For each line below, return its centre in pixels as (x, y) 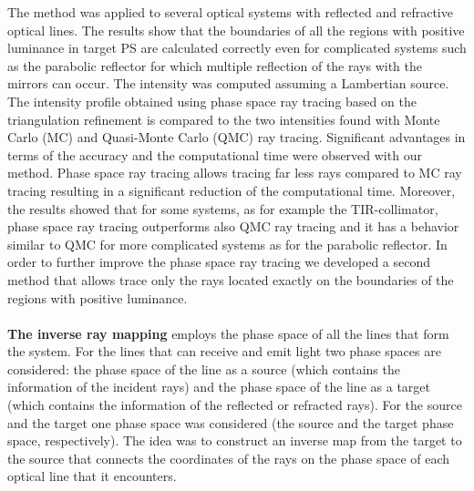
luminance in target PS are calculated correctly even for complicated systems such (237, 48)
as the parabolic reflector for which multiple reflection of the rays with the (215, 65)
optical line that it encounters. (92, 476)
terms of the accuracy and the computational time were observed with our (215, 154)
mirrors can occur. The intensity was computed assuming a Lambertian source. (228, 83)
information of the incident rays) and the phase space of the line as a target (219, 387)
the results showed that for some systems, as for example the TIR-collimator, (223, 208)
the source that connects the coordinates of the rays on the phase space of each (229, 458)
